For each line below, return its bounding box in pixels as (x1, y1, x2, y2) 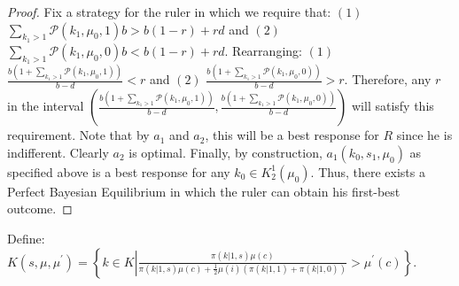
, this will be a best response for (205, 126, 379, 144)
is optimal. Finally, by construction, (128, 143, 323, 161)
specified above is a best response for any (7, 162, 230, 181)
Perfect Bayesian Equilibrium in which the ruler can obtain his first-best (7, 182, 401, 200)
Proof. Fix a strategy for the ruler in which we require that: (7, 3, 331, 20)
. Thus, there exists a (310, 162, 425, 181)
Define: (7, 228, 45, 247)
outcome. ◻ (7, 199, 73, 218)
